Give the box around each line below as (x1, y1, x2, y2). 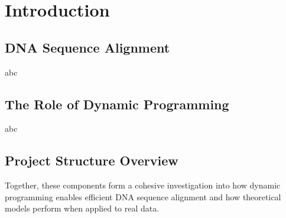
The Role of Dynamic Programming (5, 95, 229, 113)
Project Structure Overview (5, 151, 178, 170)
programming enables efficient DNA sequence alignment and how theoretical (5, 190, 281, 203)
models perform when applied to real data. (5, 202, 160, 214)
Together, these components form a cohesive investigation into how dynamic (5, 179, 281, 191)
